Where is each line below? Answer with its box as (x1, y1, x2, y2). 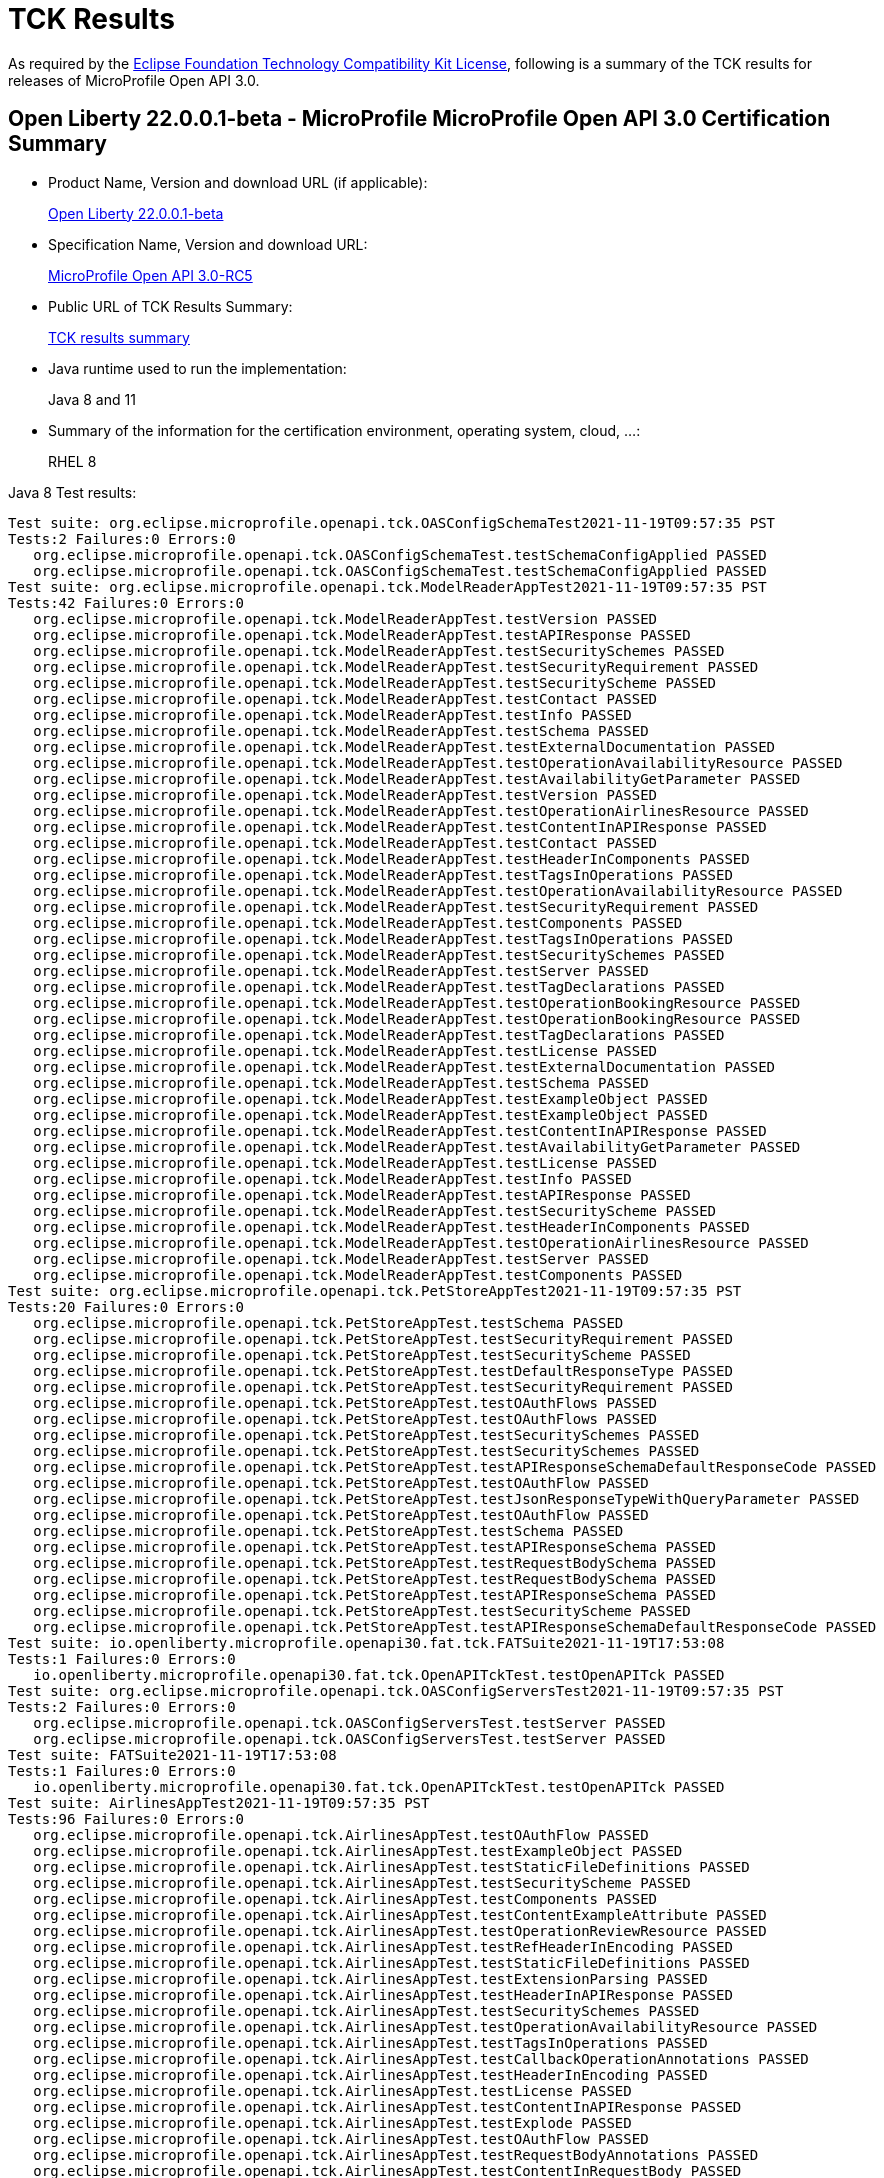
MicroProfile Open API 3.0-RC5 (48, 266, 253, 284)
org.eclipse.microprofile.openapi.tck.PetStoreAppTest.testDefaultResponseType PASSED (33, 1362, 733, 1379)
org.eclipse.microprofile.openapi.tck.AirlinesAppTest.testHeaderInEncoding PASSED (33, 2066, 708, 2083)
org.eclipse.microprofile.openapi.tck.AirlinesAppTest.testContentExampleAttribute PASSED (33, 1906, 767, 1923)
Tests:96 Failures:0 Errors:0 (8, 1810, 245, 1827)
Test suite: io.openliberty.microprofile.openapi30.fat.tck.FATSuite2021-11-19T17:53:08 (8, 1634, 725, 1651)
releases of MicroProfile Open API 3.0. (8, 71, 260, 89)
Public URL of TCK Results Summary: (48, 297, 293, 315)
